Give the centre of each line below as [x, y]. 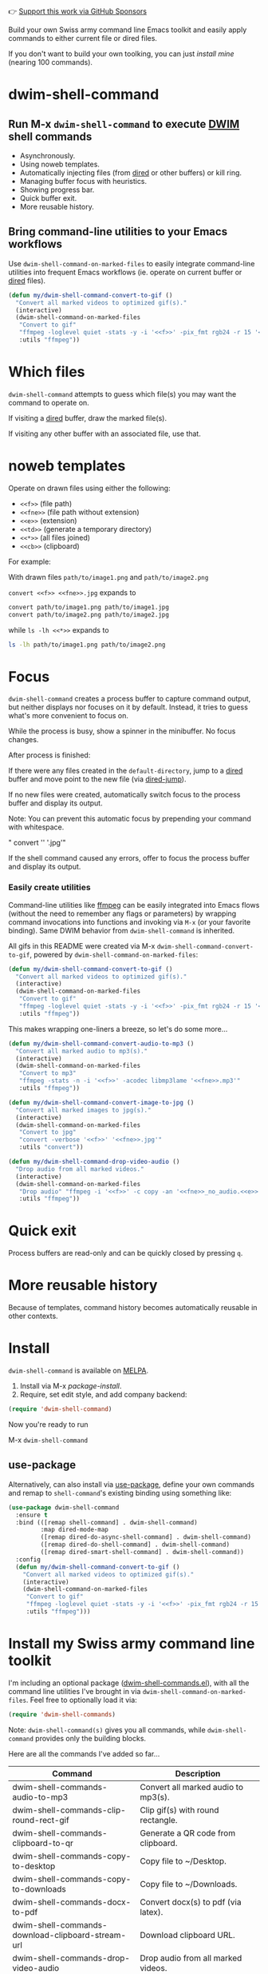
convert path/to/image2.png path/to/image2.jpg [89, 614]
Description [198, 1773]
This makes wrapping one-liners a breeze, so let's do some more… [118, 1029]
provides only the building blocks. [91, 1738]
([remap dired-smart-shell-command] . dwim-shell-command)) [142, 1552]
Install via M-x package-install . [71, 1386]
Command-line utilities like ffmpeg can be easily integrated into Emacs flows [134, 905]
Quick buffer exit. [48, 198]
